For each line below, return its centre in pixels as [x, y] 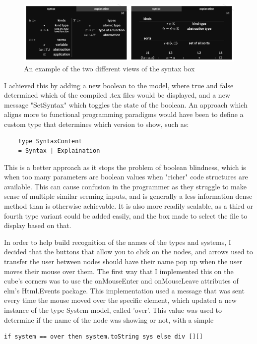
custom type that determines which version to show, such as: [96, 124]
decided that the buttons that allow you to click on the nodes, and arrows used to [128, 252]
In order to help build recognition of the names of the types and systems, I [118, 242]
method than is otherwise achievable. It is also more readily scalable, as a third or [128, 206]
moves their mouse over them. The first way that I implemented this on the [119, 271]
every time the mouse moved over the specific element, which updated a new [120, 300]
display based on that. [38, 225]
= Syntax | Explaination [59, 151]
